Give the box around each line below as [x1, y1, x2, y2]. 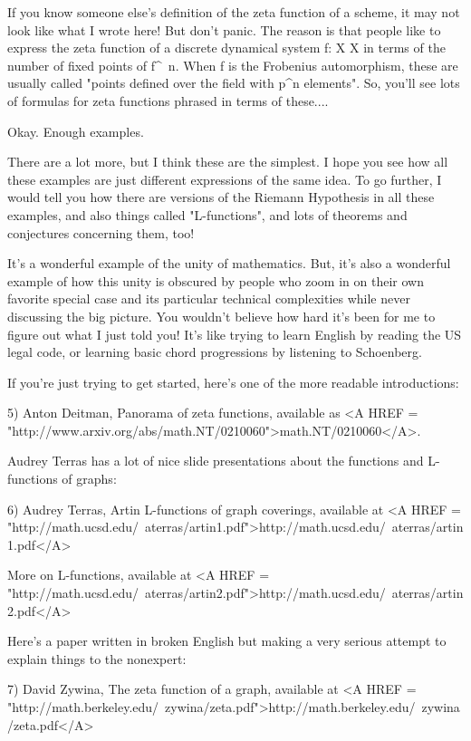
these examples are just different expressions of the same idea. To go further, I [7, 169, 442, 188]
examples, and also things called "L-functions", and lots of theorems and [7, 205, 408, 224]
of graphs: [62, 469, 117, 488]
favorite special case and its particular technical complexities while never [7, 289, 410, 308]
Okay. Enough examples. [7, 121, 144, 140]
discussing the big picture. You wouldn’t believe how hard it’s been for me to [7, 306, 436, 325]
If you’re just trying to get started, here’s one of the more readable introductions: [7, 372, 459, 391]
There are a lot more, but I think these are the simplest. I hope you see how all [7, 152, 448, 171]
